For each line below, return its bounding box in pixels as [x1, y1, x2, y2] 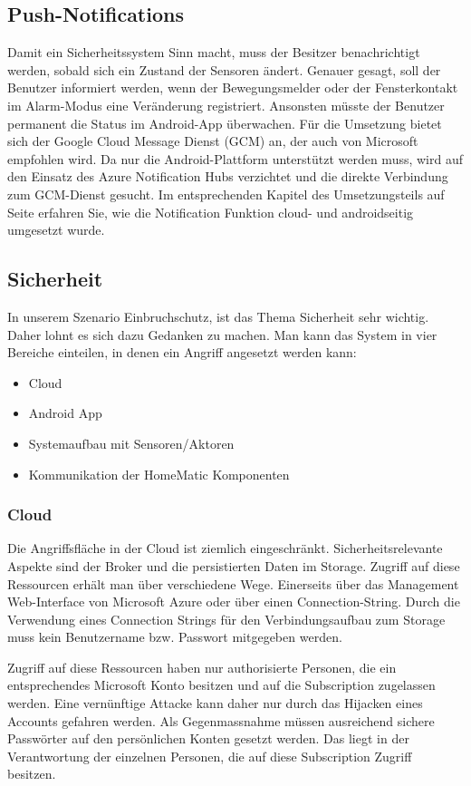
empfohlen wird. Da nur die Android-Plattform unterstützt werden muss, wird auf [7, 149, 464, 168]
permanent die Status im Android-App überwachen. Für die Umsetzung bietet [7, 113, 442, 132]
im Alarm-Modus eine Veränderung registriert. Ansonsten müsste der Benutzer [7, 95, 445, 114]
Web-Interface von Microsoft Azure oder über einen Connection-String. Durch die [7, 592, 460, 611]
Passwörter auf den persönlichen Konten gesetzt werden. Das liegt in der [7, 729, 409, 748]
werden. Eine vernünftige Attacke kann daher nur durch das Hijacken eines [7, 694, 423, 713]
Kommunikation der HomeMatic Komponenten [28, 464, 290, 483]
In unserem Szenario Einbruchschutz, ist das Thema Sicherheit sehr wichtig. [7, 306, 429, 325]
